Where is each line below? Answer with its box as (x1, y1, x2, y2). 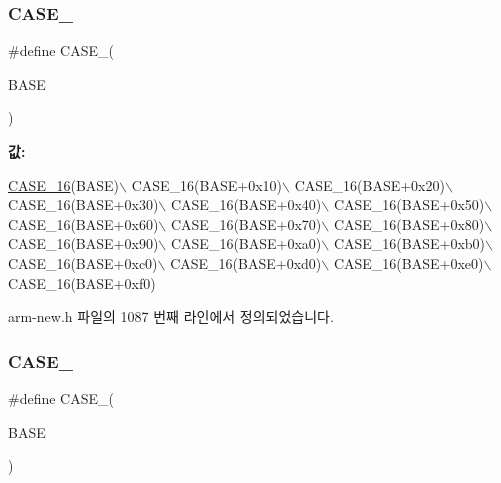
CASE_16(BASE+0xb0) (333, 233, 486, 254)
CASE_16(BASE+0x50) (333, 194, 485, 215)
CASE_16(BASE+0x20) (294, 174, 445, 195)
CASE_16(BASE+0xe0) (333, 252, 484, 273)
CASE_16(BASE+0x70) (170, 213, 322, 234)
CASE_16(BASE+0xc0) (8, 252, 158, 273)
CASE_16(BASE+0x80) (333, 213, 485, 234)
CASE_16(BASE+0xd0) (170, 252, 322, 273)
